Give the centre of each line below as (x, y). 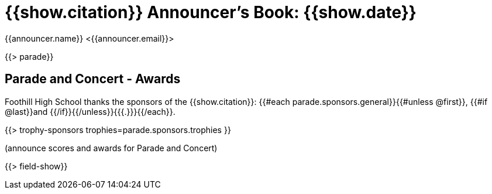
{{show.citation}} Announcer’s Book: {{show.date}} (211, 12)
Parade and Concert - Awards (93, 79)
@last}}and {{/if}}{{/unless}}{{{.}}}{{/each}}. (90, 111)
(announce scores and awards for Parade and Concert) (111, 148)
